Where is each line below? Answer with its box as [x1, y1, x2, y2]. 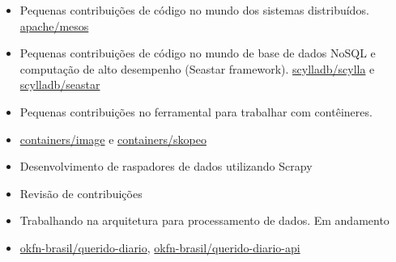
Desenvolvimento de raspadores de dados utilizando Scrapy [19, 158, 313, 175]
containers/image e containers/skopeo [19, 130, 207, 147]
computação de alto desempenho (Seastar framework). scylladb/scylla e [19, 60, 375, 77]
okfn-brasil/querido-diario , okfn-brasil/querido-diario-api [19, 239, 300, 256]
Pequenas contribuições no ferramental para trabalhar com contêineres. [19, 103, 373, 120]
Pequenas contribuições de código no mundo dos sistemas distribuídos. [19, 2, 369, 18]
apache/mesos [19, 17, 89, 34]
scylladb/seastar [19, 76, 100, 93]
